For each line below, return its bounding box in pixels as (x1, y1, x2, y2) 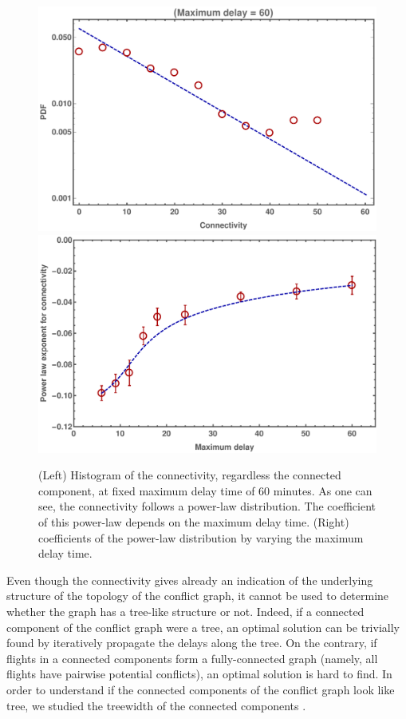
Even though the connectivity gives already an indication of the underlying (6, 571, 373, 588)
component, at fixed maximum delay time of (38, 482, 255, 499)
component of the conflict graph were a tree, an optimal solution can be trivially (6, 618, 400, 635)
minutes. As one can (273, 482, 372, 499)
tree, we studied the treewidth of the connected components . (6, 697, 306, 713)
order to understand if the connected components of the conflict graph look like (6, 681, 395, 697)
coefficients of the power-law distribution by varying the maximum (38, 529, 364, 546)
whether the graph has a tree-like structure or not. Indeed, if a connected (6, 602, 365, 619)
